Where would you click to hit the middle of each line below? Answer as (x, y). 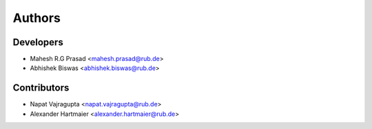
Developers (38, 42)
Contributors (41, 88)
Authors (37, 18)
